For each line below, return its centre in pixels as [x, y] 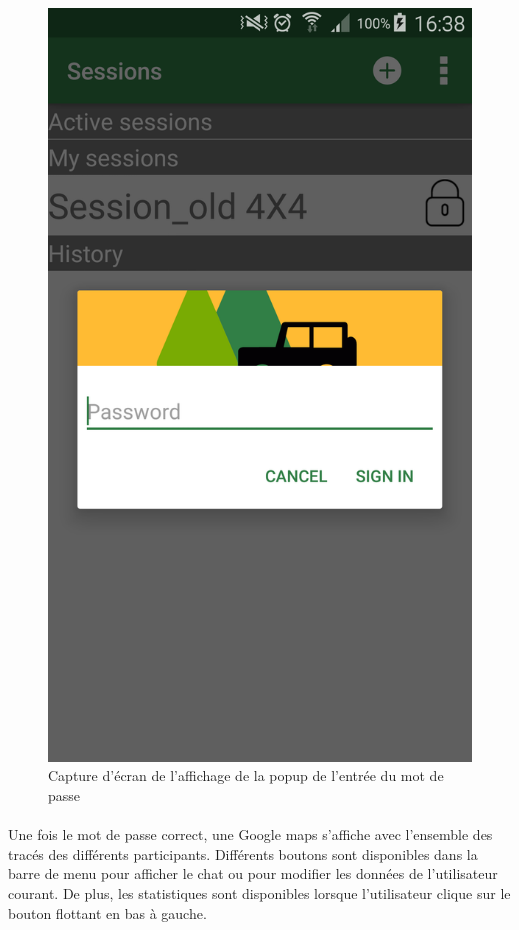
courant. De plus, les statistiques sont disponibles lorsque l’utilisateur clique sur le [259, 892]
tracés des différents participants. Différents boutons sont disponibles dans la [243, 853]
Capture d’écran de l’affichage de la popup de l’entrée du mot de [246, 775]
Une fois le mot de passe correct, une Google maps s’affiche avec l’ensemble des [250, 834]
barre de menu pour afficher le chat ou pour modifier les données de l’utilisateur [253, 873]
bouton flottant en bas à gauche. [107, 912]
